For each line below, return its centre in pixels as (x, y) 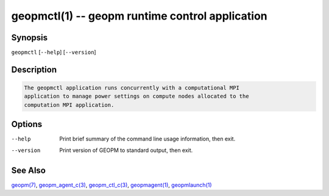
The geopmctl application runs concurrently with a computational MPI (132, 88)
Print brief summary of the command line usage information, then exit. (147, 139)
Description (34, 69)
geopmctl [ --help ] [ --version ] (54, 53)
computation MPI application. (69, 105)
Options (27, 124)
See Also (28, 170)
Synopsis (30, 38)
